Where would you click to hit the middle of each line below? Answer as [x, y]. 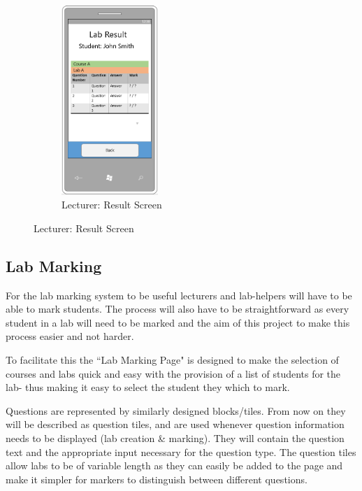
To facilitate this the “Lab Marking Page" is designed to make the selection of [172, 359]
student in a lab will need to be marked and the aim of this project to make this [178, 322]
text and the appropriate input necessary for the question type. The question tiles [181, 451]
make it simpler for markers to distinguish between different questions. [157, 479]
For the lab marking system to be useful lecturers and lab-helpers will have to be [179, 295]
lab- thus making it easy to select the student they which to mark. [148, 387]
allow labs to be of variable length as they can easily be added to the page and [174, 465]
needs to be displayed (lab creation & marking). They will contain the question [175, 437]
